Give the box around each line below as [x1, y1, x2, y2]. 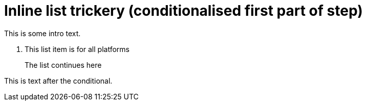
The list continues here [25, 60, 102, 69]
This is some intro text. [4, 29, 81, 38]
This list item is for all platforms [25, 44, 130, 54]
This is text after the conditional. [4, 76, 113, 85]
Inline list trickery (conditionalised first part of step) [4, 2, 363, 19]
